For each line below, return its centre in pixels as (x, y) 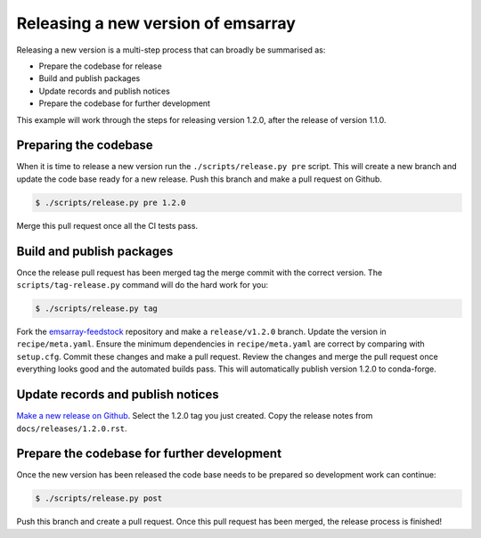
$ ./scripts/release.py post (99, 498)
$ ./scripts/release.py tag (96, 309)
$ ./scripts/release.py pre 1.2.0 (110, 202)
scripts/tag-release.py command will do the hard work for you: (143, 285)
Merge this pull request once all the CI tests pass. (107, 225)
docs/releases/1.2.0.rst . (72, 428)
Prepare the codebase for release (100, 66)
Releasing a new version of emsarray (156, 23)
